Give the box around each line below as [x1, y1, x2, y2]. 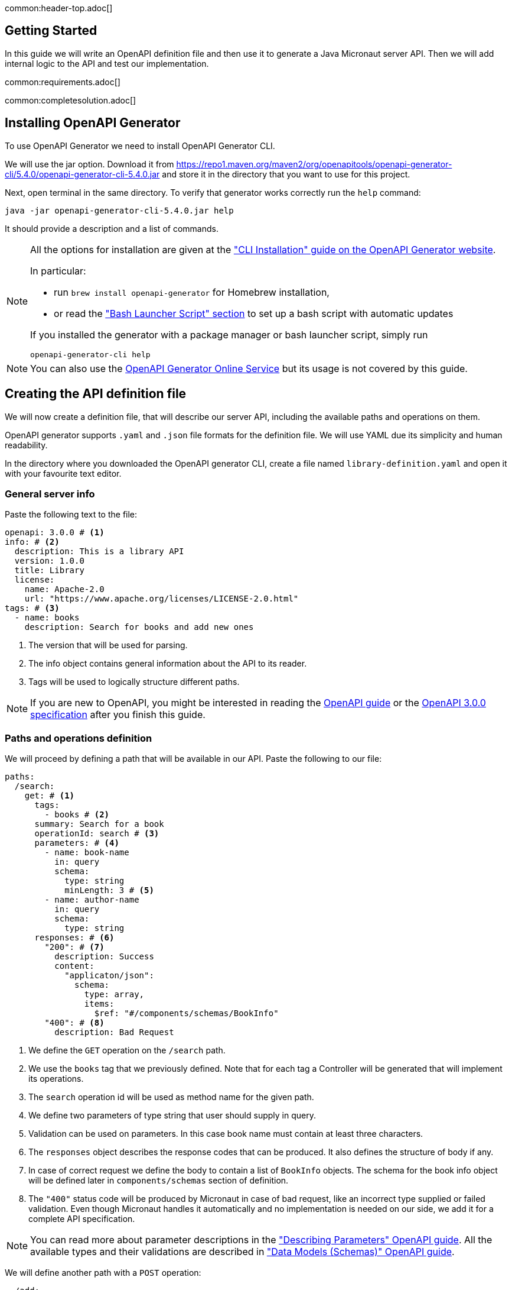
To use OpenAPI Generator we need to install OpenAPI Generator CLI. [5, 140, 275, 151]
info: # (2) [5, 537, 60, 547]
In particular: [30, 264, 86, 277]
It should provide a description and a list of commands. [5, 223, 219, 234]
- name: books [14, 613, 80, 623]
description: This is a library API [14, 547, 184, 557]
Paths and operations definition [5, 732, 152, 744]
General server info [5, 487, 95, 500]
